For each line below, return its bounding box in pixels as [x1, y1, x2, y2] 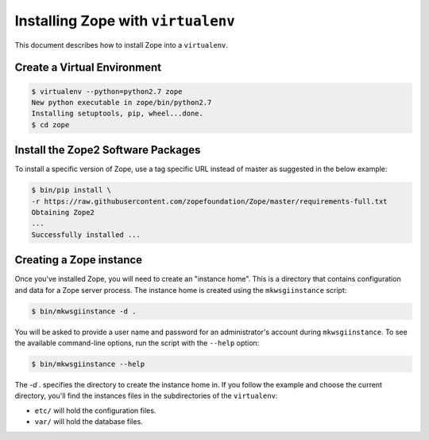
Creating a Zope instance [14, 253, 143, 267]
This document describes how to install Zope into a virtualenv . [14, 40, 228, 49]
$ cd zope [31, 120, 70, 129]
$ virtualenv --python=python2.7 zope [31, 87, 183, 95]
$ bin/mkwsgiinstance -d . [31, 306, 137, 316]
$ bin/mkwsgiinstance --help [31, 360, 145, 368]
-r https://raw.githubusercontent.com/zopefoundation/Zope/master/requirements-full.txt [31, 197, 388, 206]
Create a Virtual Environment [14, 60, 162, 75]
